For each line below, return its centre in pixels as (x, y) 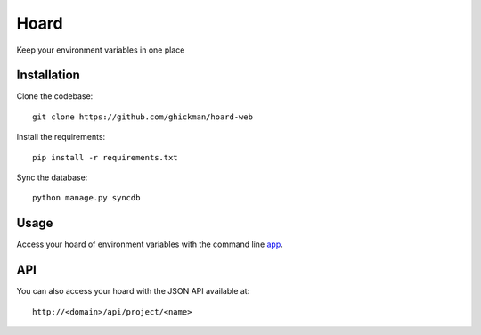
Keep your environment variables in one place (101, 50)
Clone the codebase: (55, 96)
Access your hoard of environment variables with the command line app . (150, 244)
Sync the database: (52, 177)
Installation (48, 75)
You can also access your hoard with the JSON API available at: (133, 291)
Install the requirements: (61, 137)
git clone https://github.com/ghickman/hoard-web (143, 117)
